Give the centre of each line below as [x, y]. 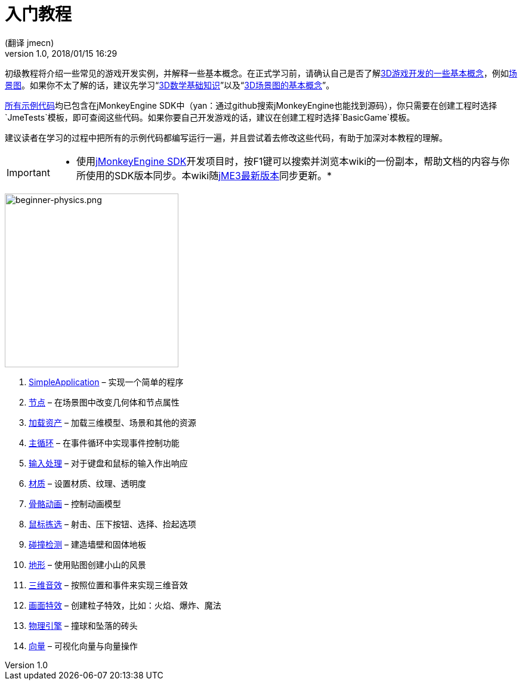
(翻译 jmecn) [30, 42]
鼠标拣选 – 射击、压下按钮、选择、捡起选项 [112, 524]
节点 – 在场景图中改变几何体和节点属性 [104, 402]
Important [28, 172]
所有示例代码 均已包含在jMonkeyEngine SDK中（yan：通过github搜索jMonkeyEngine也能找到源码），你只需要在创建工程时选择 [251, 105]
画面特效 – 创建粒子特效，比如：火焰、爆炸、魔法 [125, 605]
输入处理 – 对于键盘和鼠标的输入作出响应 [108, 463]
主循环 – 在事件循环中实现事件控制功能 [104, 443]
